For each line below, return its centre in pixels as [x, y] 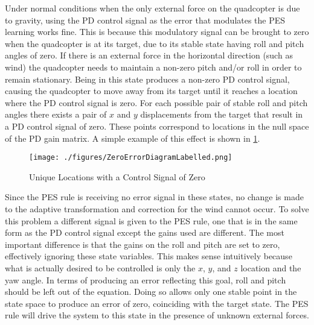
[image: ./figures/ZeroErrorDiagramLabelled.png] [131, 158]
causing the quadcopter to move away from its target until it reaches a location [151, 91]
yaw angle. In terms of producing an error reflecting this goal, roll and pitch [146, 279]
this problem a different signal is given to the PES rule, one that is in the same [151, 220]
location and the [271, 267]
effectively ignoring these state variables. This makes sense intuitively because [149, 256]
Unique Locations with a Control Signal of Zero [117, 176]
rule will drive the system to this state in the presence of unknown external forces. [157, 315]
